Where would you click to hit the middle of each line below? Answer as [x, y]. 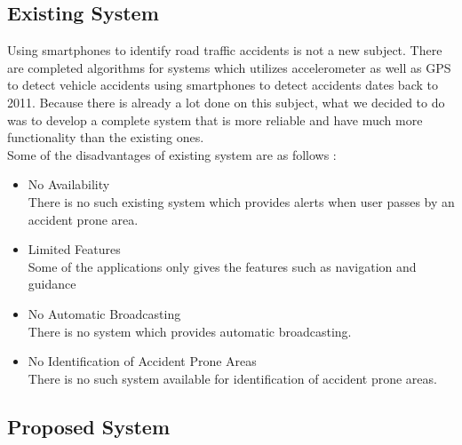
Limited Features [74, 249]
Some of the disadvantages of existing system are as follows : [172, 154]
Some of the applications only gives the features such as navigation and [222, 266]
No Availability [69, 184]
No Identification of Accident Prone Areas [142, 361]
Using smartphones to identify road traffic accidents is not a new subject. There [225, 50]
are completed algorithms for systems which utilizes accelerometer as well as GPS [229, 67]
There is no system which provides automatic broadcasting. [190, 331]
